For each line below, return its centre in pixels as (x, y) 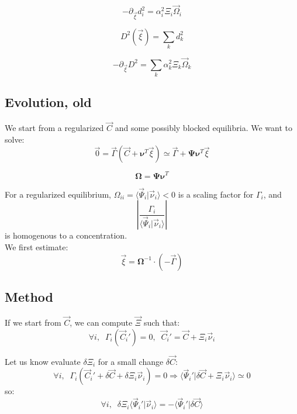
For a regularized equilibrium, (58, 194)
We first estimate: (37, 246)
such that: (162, 322)
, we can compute (101, 322)
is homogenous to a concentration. (66, 235)
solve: (15, 139)
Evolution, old (48, 102)
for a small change (131, 361)
